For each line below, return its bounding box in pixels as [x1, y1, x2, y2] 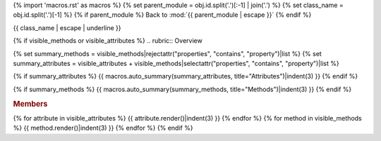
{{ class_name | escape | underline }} [13, 23, 121, 32]
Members [13, 99, 48, 109]
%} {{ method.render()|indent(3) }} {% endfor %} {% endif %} [13, 123, 193, 133]
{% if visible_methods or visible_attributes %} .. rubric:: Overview [13, 36, 202, 45]
